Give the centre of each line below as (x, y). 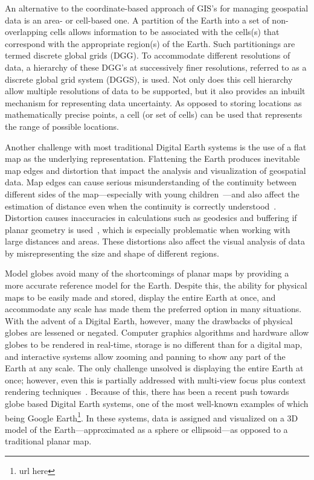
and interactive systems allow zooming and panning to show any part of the (145, 356)
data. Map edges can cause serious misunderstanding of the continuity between (151, 182)
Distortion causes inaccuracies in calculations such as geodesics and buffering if (151, 218)
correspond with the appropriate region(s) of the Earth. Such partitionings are (150, 43)
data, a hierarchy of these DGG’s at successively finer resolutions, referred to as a (156, 67)
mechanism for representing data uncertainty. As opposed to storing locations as (153, 102)
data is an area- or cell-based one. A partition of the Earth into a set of (137, 20)
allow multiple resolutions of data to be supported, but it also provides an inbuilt (155, 91)
